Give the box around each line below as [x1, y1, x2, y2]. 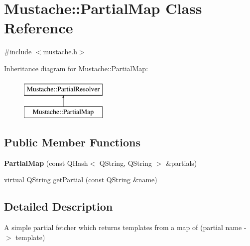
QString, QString [99, 157, 152, 168]
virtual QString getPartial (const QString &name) [4, 174, 157, 185]
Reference [4, 17, 73, 38]
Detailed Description [4, 199, 113, 214]
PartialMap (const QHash [4, 157, 88, 168]
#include [4, 46, 32, 57]
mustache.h [43, 46, 78, 57]
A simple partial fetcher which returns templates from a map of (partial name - [4, 222, 247, 233]
